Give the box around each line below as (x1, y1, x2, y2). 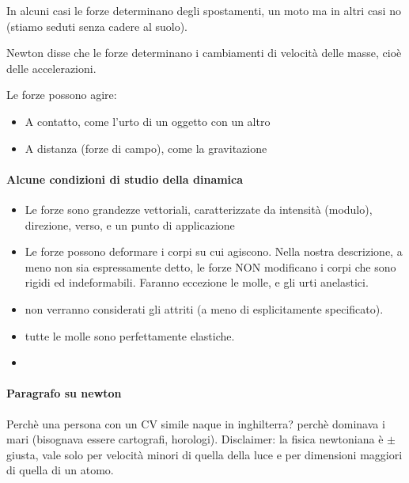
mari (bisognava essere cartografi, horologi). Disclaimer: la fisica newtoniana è (6, 431, 384, 447)
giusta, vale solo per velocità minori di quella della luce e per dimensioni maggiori (6, 446, 403, 462)
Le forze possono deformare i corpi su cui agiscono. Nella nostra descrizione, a (25, 243, 403, 260)
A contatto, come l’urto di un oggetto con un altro (25, 112, 271, 129)
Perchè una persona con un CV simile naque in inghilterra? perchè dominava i (6, 415, 385, 432)
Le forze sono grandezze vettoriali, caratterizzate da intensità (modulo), (25, 200, 373, 217)
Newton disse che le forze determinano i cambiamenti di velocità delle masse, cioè (6, 44, 402, 61)
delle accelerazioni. (6, 59, 97, 76)
